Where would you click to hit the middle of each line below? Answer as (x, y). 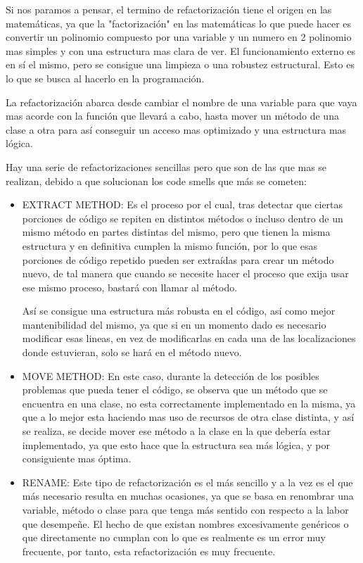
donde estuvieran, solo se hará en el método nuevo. (132, 352)
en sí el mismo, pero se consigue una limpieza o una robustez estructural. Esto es (180, 64)
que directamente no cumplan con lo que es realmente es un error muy (174, 537)
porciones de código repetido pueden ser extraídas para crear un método (178, 259)
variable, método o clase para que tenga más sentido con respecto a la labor (185, 510)
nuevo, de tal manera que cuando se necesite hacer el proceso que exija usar (185, 273)
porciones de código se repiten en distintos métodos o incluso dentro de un (183, 218)
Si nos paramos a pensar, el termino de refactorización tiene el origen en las (169, 9)
